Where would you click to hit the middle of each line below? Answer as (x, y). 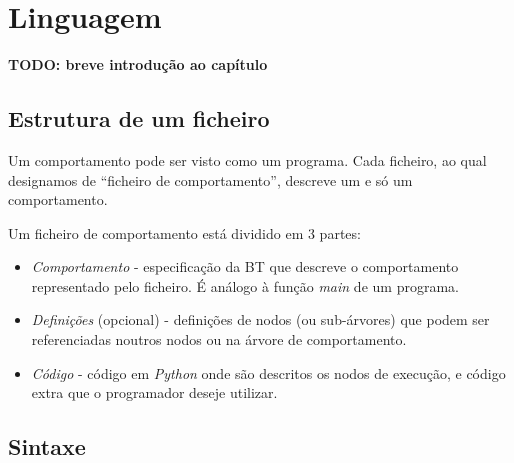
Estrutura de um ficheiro (139, 118)
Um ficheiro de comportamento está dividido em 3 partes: (184, 232)
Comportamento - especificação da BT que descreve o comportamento (245, 266)
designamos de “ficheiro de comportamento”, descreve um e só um (210, 179)
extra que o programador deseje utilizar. (154, 392)
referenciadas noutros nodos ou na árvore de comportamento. (219, 339)
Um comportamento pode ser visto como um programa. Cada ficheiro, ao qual (247, 159)
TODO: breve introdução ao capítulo (138, 64)
